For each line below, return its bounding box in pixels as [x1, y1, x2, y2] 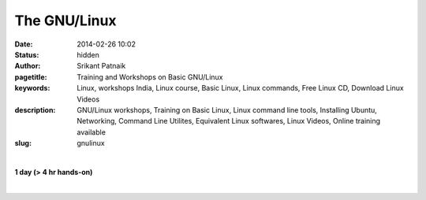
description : [14, 105, 56, 114]
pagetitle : [14, 72, 47, 82]
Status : [14, 50, 39, 59]
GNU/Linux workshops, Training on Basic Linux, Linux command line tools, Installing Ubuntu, [77, 105, 378, 114]
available [77, 127, 106, 137]
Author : [14, 61, 41, 71]
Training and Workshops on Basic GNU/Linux [77, 72, 223, 82]
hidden [77, 50, 100, 59]
